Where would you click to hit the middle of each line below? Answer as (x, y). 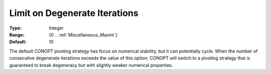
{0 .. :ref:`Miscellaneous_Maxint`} (83, 34)
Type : (16, 28)
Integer (56, 28)
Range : (17, 34)
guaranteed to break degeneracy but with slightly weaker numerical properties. (91, 65)
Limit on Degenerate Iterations (74, 13)
